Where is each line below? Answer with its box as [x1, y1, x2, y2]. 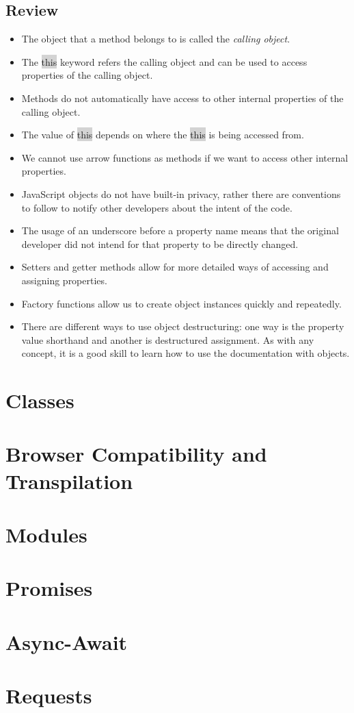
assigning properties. [21, 273, 107, 287]
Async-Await [5, 627, 128, 655]
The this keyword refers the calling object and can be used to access [21, 54, 308, 68]
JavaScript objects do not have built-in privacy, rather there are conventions [21, 186, 341, 201]
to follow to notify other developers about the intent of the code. [21, 200, 292, 214]
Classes [5, 386, 74, 414]
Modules [5, 521, 87, 549]
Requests [5, 681, 92, 710]
